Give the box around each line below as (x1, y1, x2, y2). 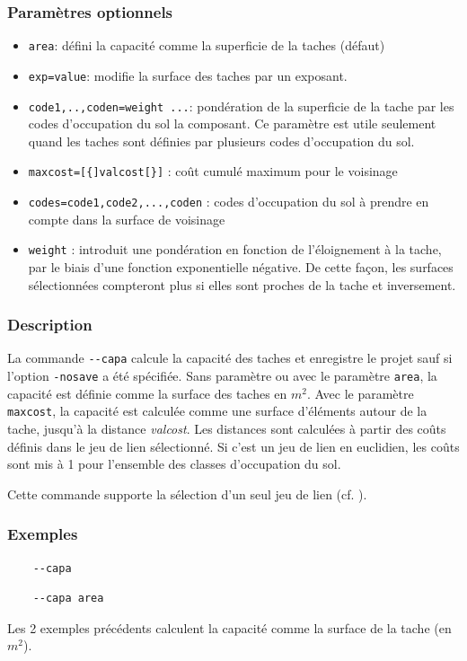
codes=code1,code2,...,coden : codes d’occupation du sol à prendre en (28, 192, 429, 211)
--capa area (32, 592, 104, 605)
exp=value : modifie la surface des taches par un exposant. (28, 66, 348, 84)
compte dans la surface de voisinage (28, 209, 225, 228)
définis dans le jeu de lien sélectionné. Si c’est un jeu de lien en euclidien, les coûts (7, 436, 460, 455)
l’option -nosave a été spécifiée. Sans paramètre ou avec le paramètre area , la (7, 366, 437, 384)
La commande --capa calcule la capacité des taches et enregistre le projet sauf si (7, 348, 453, 367)
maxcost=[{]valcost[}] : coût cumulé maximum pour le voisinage (28, 162, 398, 181)
